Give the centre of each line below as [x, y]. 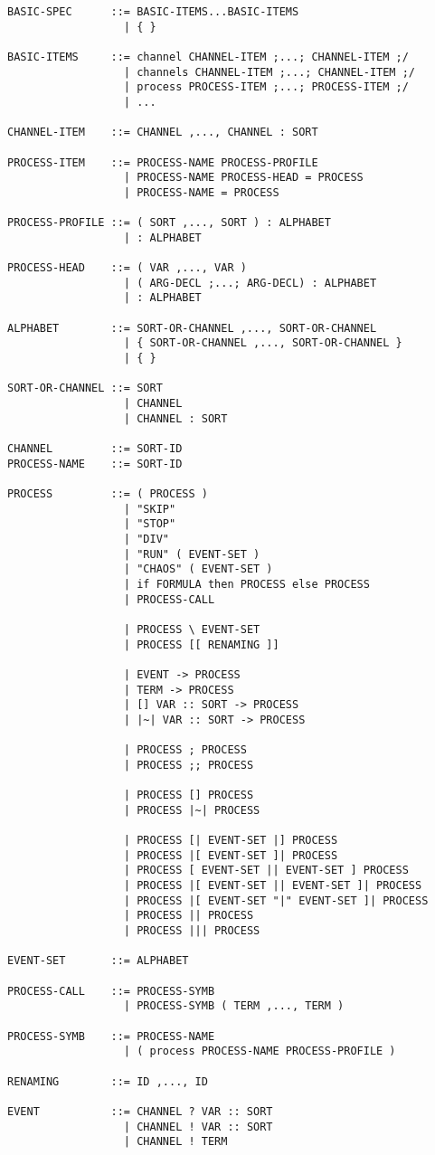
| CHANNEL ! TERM [175, 1142]
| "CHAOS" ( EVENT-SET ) [198, 569]
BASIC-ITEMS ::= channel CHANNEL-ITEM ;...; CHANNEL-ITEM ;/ [208, 57]
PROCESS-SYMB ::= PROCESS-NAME [111, 1036]
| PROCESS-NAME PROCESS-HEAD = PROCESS [243, 178]
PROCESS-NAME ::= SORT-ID [95, 464]
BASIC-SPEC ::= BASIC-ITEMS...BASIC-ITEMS [153, 12]
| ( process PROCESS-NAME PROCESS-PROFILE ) [260, 1051]
